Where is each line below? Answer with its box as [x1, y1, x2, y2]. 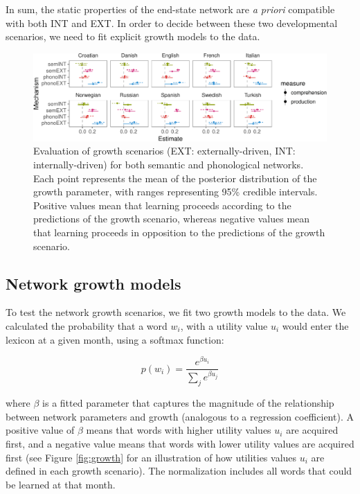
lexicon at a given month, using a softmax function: [6, 332, 224, 346]
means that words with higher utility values [86, 423, 271, 437]
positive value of [6, 423, 75, 437]
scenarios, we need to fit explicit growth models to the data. [6, 29, 260, 44]
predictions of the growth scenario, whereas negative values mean [33, 211, 310, 226]
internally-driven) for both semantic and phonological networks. [33, 157, 304, 172]
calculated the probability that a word [6, 319, 168, 333]
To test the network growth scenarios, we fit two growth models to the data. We [6, 305, 346, 319]
